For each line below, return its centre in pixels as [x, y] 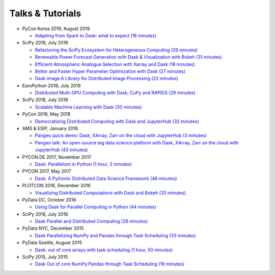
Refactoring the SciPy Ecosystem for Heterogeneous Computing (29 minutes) [116, 50]
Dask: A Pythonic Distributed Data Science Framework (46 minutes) [106, 178]
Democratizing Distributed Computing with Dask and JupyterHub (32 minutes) [117, 121]
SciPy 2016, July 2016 [45, 214]
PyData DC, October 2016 [49, 199]
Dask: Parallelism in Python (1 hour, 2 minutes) [84, 164]
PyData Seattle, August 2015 [52, 243]
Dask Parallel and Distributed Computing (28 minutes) [91, 221]
